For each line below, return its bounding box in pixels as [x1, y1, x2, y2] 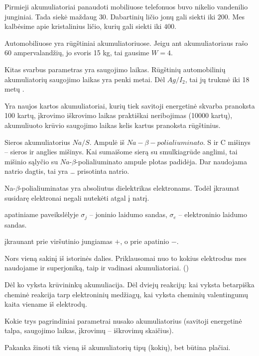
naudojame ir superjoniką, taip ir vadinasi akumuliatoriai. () [4, 262, 189, 273]
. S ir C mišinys [203, 136, 251, 147]
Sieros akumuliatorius [4, 136, 70, 147]
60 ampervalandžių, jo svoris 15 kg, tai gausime [4, 47, 149, 58]
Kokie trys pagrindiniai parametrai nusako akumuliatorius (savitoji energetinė [4, 315, 242, 326]
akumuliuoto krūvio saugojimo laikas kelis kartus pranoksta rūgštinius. [4, 119, 221, 130]
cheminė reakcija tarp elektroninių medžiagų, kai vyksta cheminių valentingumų [4, 289, 249, 299]
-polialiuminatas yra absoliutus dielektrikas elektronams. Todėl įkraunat [19, 182, 240, 193]
